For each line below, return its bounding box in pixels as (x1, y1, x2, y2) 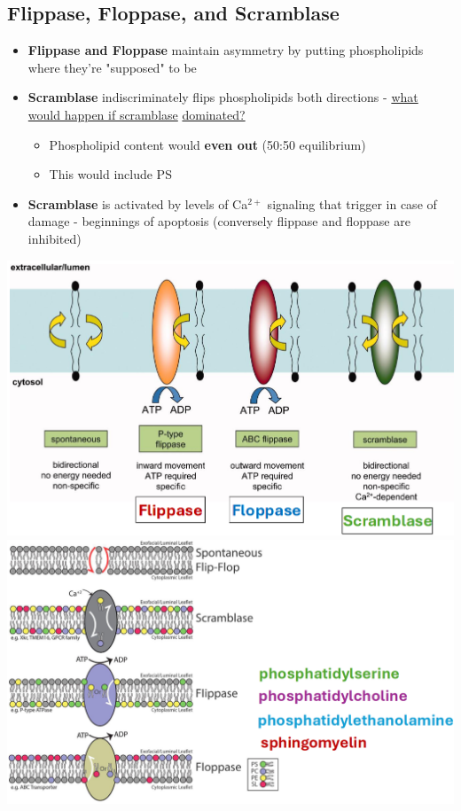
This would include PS (49, 165, 172, 183)
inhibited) (27, 229, 82, 247)
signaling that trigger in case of (267, 194, 437, 213)
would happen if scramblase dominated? (27, 105, 246, 123)
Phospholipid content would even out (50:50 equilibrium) (49, 135, 366, 153)
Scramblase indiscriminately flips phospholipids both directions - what (27, 88, 418, 106)
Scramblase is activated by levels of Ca (27, 194, 248, 213)
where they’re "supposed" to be (27, 58, 197, 76)
